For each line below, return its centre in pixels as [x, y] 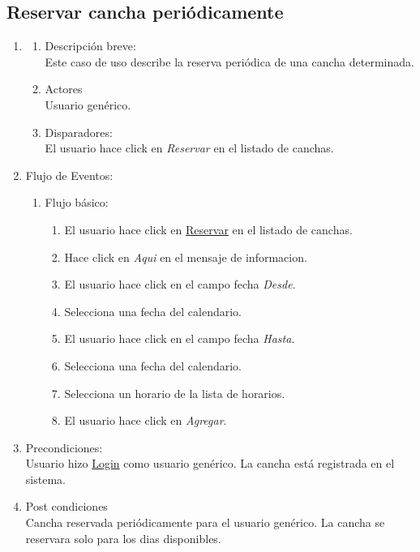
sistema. [45, 479]
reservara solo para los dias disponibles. [123, 538]
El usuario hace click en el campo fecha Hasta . [180, 338]
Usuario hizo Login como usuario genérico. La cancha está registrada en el [210, 463]
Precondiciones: [64, 447]
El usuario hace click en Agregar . [146, 420]
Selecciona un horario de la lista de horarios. [175, 393]
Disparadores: [79, 132]
